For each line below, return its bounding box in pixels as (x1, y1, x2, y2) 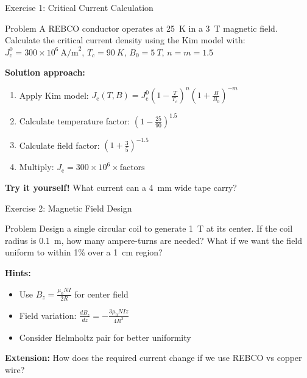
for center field (74, 287, 129, 300)
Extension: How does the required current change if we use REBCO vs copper (5, 351, 302, 364)
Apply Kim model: (19, 88, 89, 101)
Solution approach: (5, 66, 85, 79)
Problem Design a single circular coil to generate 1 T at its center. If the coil (5, 222, 293, 235)
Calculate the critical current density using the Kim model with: (5, 34, 245, 46)
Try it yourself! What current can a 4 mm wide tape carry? (5, 181, 237, 194)
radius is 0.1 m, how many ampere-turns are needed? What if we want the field (5, 234, 303, 246)
